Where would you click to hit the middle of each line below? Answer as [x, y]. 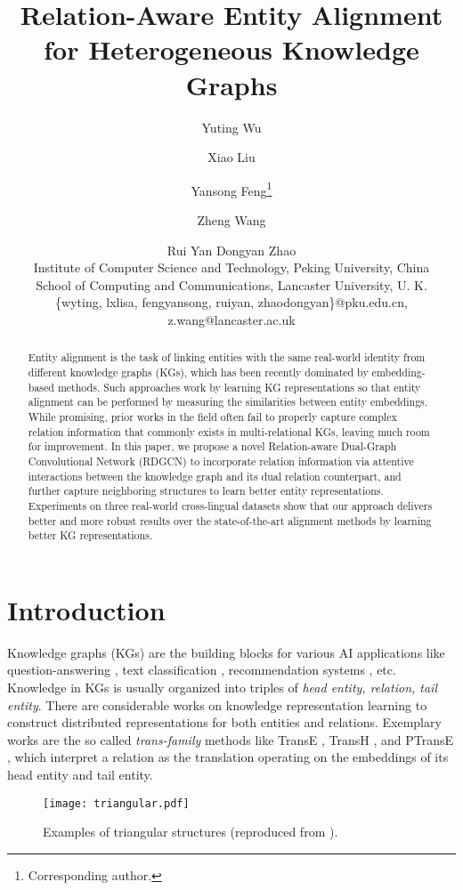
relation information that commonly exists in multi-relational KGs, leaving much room [229, 431]
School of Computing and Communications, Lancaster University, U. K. [231, 284]
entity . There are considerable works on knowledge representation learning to [217, 704]
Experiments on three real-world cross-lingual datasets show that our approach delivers [230, 505]
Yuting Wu [231, 127]
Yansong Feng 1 [231, 189]
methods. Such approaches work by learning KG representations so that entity [239, 387]
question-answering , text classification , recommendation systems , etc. [202, 670]
